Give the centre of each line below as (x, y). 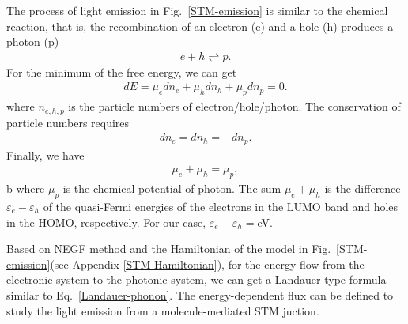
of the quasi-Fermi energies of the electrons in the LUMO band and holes (221, 206)
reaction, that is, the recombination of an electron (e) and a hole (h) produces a (200, 26)
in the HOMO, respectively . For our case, (106, 222)
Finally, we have (45, 154)
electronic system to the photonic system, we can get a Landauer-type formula (196, 279)
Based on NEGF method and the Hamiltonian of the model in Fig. (169, 249)
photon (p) (33, 41)
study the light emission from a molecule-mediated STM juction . (163, 310)
